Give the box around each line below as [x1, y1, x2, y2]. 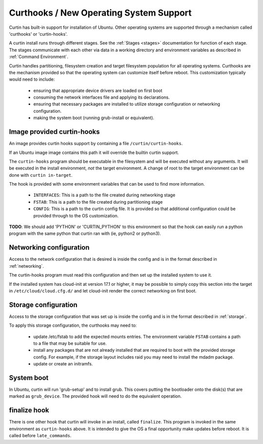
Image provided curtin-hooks [9, 127, 100, 136]
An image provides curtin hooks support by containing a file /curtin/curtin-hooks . [9, 141, 183, 147]
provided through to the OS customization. [33, 212, 119, 218]
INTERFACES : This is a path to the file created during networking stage [33, 192, 175, 198]
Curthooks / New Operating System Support [9, 7, 192, 18]
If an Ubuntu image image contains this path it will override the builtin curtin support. [9, 149, 179, 155]
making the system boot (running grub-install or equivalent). [33, 115, 154, 121]
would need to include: [9, 76, 55, 83]
